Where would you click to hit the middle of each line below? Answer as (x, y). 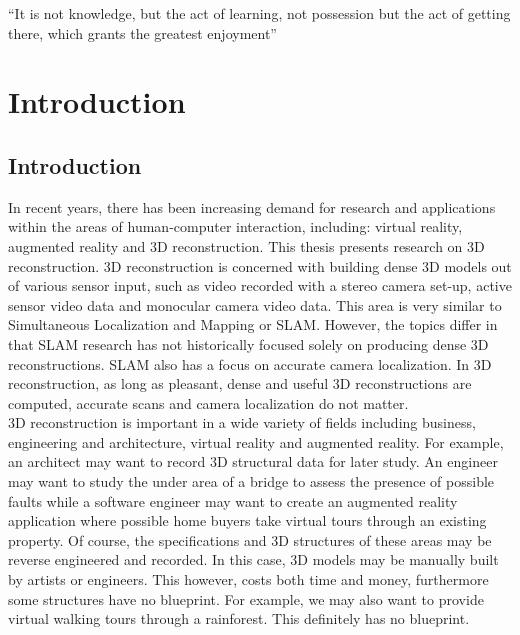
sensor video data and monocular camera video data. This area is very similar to (255, 304)
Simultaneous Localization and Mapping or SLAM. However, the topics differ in (253, 324)
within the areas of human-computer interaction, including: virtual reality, (235, 226)
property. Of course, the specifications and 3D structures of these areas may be (250, 539)
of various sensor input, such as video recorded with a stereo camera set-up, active (260, 285)
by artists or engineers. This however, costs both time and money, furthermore (248, 579)
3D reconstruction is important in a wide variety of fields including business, (242, 422)
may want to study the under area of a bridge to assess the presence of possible (251, 481)
